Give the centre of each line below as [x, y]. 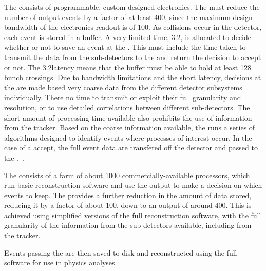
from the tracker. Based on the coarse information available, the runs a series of [130, 128]
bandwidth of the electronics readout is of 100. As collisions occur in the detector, [133, 27]
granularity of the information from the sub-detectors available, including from [128, 225]
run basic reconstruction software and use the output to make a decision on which [133, 185]
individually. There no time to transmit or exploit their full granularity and [123, 97]
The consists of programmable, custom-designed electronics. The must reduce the [132, 7]
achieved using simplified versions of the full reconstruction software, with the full [133, 215]
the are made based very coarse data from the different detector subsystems [123, 87]
